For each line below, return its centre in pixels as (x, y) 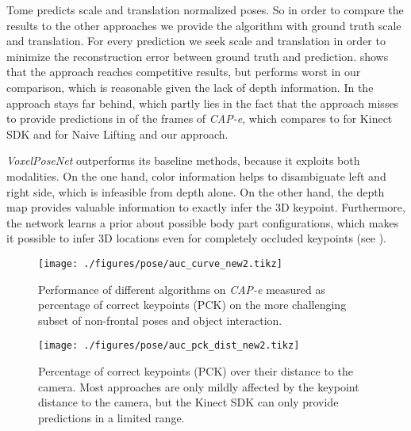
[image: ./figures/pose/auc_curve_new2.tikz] (160, 263)
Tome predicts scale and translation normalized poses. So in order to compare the (205, 10)
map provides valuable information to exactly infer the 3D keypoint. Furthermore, (206, 207)
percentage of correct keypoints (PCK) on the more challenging (192, 305)
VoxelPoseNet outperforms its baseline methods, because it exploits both (183, 160)
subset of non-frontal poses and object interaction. (160, 320)
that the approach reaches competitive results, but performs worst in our (184, 72)
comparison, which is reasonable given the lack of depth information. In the (190, 87)
